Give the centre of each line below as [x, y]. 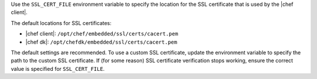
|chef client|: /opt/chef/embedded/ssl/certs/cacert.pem [102, 34]
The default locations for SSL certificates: [61, 23]
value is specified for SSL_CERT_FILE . [58, 69]
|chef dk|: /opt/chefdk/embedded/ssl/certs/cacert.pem [101, 42]
